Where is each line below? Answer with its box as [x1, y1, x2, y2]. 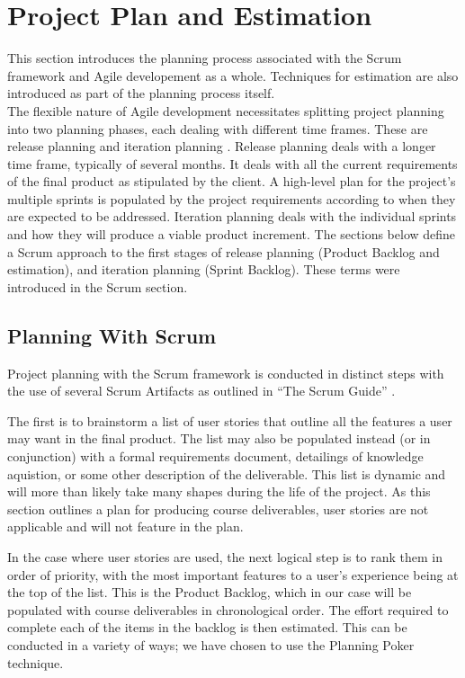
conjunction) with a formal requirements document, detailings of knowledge [7, 447, 424, 466]
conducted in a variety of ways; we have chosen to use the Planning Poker [7, 635, 415, 654]
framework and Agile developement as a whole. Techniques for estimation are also [7, 66, 459, 85]
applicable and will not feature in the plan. [7, 517, 244, 536]
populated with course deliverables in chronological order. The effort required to [7, 600, 449, 619]
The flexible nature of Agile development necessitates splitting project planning [7, 101, 444, 120]
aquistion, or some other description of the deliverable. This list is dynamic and [7, 464, 446, 483]
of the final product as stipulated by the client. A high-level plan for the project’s [7, 172, 456, 191]
